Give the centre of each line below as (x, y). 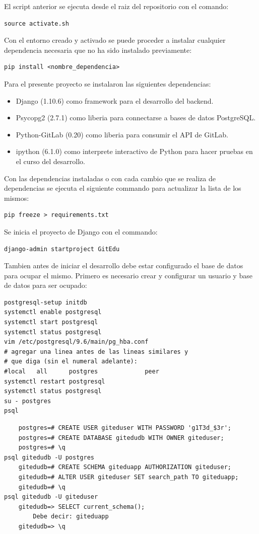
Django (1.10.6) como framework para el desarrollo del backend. (115, 100)
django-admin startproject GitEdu (62, 249)
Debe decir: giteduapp (71, 517)
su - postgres (28, 401)
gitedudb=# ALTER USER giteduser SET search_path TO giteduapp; (128, 477)
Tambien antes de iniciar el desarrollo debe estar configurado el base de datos (124, 265)
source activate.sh (37, 23)
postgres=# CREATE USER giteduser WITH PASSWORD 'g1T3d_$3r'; (125, 428)
